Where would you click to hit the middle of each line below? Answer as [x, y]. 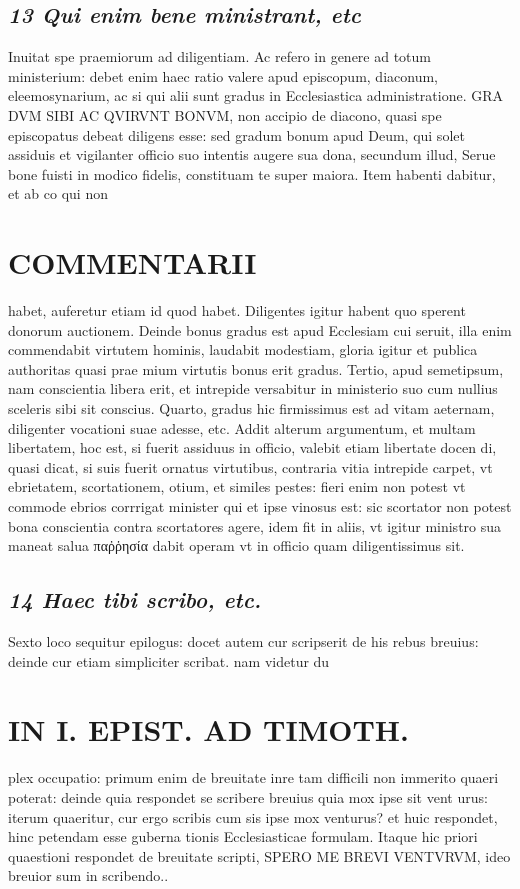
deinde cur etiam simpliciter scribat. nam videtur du [169, 660]
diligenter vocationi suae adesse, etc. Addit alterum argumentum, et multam [242, 427]
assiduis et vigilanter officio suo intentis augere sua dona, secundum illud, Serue [252, 154]
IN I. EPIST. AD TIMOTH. [208, 729]
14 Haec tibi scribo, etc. [135, 599]
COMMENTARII [132, 262]
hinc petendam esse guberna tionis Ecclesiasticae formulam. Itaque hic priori [243, 836]
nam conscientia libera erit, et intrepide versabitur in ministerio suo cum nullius [253, 388]
